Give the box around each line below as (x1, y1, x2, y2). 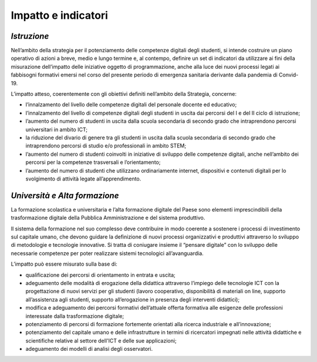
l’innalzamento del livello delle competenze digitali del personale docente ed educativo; (25, 101, 237, 108)
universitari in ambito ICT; (25, 126, 88, 133)
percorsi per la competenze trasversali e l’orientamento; (25, 159, 161, 166)
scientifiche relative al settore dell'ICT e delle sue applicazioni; (25, 337, 177, 344)
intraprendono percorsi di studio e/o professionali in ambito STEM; (25, 142, 187, 149)
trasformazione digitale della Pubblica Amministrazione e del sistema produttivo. (11, 214, 205, 222)
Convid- (279, 71, 299, 79)
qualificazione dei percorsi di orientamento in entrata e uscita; (25, 271, 176, 279)
